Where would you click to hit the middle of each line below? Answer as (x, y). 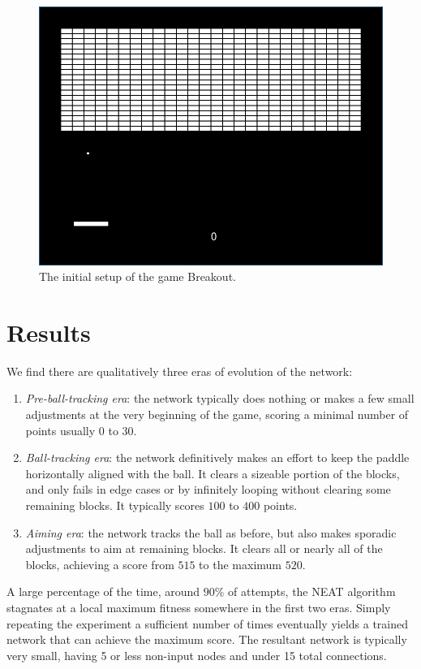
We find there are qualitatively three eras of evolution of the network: (180, 371)
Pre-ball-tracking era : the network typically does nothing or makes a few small (220, 398)
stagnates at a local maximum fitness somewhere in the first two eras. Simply (199, 607)
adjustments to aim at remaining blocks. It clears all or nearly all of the (204, 548)
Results (49, 332)
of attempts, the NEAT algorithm (312, 591)
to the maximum (240, 564)
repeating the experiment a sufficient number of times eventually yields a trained (208, 623)
